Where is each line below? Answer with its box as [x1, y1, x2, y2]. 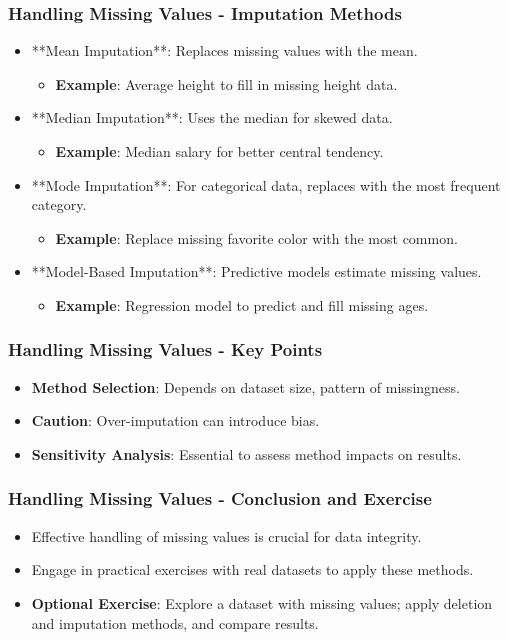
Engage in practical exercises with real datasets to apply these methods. [31, 559, 474, 580]
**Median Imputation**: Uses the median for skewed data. [31, 107, 393, 128]
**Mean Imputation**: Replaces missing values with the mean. [31, 40, 418, 61]
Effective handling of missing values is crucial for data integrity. [31, 525, 422, 546]
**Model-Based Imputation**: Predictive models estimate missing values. [31, 261, 482, 282]
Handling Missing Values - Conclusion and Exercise [8, 486, 432, 511]
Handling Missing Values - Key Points [8, 337, 323, 362]
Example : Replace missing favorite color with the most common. [55, 227, 458, 248]
